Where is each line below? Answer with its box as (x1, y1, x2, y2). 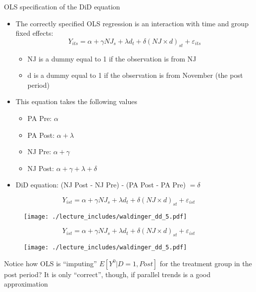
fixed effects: (15, 28, 53, 38)
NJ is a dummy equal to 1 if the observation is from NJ (27, 53, 197, 63)
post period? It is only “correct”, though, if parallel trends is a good (4, 269, 211, 279)
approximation (4, 279, 48, 289)
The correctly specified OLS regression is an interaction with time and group (15, 18, 249, 28)
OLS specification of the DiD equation (4, 1, 120, 11)
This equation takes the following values (15, 96, 138, 107)
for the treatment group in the (159, 258, 252, 268)
